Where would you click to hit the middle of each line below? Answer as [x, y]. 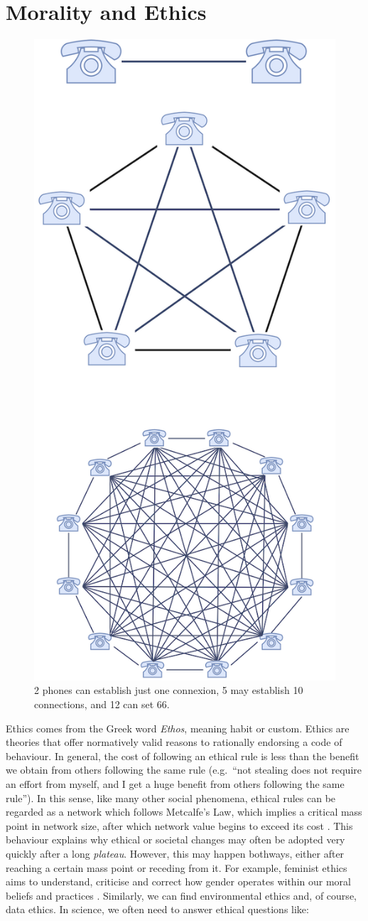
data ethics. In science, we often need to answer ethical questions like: [157, 909]
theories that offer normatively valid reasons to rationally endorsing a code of [174, 742]
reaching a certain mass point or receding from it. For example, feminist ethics [177, 867]
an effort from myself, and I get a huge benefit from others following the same [175, 784]
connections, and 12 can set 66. [102, 704]
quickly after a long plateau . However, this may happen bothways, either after [175, 854]
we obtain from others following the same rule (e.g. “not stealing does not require [184, 770]
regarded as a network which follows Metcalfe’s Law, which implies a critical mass [184, 812]
